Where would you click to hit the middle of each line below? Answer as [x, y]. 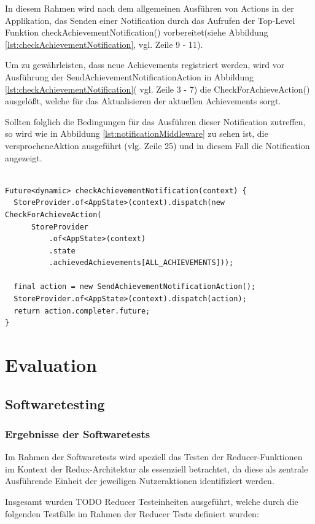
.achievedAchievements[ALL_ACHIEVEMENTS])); [141, 263]
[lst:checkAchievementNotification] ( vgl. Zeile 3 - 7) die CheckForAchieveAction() [157, 89]
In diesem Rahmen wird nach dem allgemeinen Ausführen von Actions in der [150, 8]
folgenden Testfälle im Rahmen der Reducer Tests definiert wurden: [132, 513]
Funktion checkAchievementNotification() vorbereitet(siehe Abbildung [137, 32]
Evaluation [51, 365]
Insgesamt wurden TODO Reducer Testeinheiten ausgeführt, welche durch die [152, 501]
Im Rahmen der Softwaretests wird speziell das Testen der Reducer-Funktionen [154, 457]
